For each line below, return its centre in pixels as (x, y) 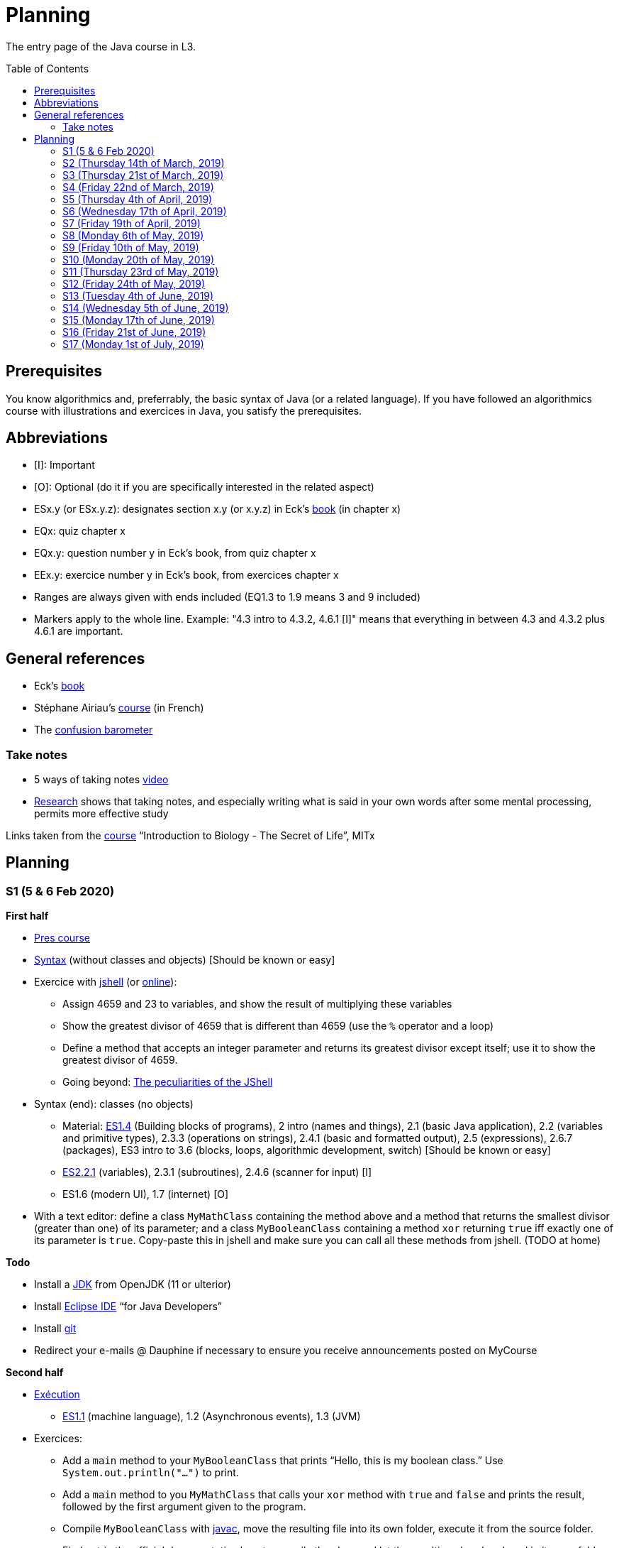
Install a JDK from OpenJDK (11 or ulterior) (133, 1285)
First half (27, 916)
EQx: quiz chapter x (80, 531)
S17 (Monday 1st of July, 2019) (133, 344)
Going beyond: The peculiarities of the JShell (168, 1082)
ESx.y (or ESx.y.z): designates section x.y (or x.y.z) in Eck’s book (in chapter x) (218, 509)
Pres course (62, 938)
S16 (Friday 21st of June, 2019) (134, 332)
